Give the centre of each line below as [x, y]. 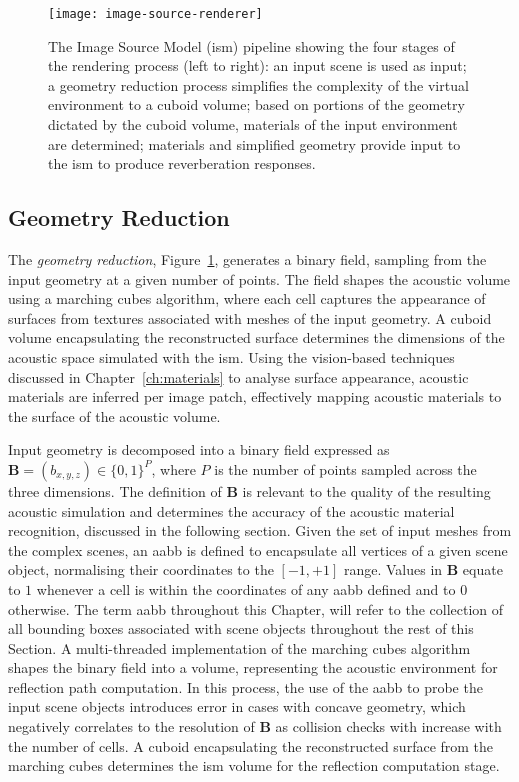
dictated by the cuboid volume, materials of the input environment [253, 124]
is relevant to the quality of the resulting [366, 490]
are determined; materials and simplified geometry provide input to [254, 143]
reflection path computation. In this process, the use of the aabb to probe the [245, 686]
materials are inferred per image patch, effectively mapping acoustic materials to [255, 396]
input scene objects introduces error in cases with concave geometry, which [237, 706]
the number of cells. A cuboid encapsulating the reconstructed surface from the [251, 745]
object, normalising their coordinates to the [141, 569]
